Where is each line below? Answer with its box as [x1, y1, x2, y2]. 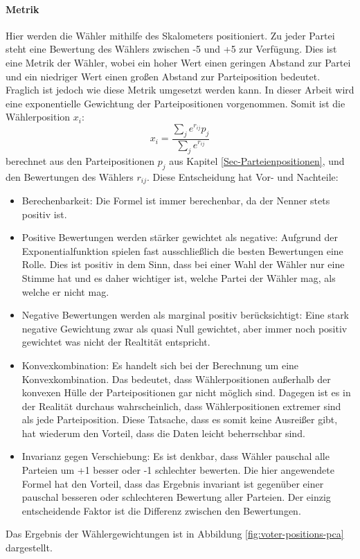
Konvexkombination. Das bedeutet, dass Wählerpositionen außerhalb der [21, 371, 331, 386]
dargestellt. [6, 540, 53, 555]
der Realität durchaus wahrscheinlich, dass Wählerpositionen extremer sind [21, 398, 341, 413]
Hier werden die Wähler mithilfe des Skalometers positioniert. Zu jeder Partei [6, 28, 335, 42]
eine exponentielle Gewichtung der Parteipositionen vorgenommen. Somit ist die [6, 96, 345, 110]
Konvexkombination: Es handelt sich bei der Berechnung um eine [21, 357, 299, 372]
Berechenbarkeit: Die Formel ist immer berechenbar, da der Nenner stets [21, 193, 330, 207]
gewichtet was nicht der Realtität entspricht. [21, 335, 210, 349]
